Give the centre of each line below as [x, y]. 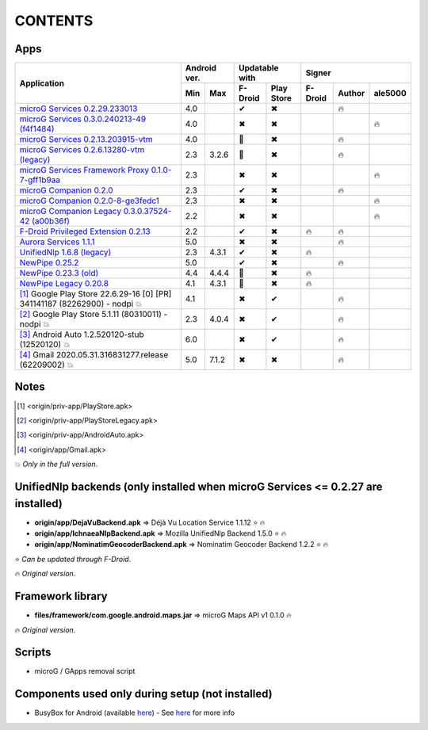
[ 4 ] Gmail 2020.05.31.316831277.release [94, 355]
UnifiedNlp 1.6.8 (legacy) [65, 252]
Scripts [33, 653]
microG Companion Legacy [71, 212]
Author [352, 94]
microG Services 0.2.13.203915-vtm [86, 140]
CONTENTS [54, 21]
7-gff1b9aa [40, 180]
